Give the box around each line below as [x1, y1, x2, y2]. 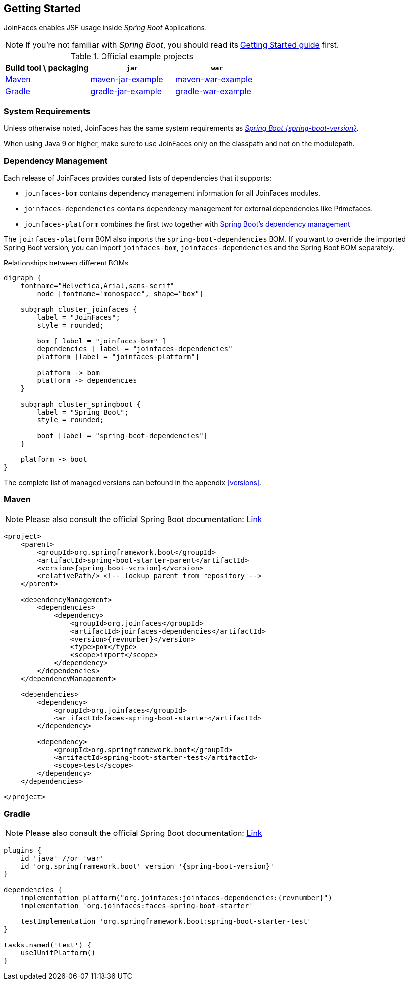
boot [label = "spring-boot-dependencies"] [37, 431, 208, 440]
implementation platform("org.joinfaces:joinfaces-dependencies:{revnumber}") [20, 894, 332, 902]
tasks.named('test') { [4, 941, 92, 949]
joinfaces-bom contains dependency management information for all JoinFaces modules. [24, 189, 320, 197]
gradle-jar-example [90, 86, 162, 97]
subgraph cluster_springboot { [20, 400, 141, 408]
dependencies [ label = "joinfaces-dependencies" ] [37, 344, 241, 353]
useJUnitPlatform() [20, 949, 96, 957]
